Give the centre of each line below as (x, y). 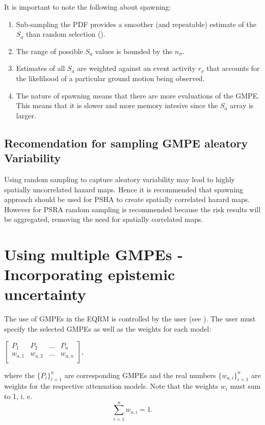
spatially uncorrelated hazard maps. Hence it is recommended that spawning (124, 189)
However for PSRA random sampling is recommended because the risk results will (132, 209)
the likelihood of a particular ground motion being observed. (110, 78)
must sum (245, 386)
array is (242, 105)
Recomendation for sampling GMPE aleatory (126, 143)
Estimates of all (41, 68)
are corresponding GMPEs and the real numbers (140, 375)
